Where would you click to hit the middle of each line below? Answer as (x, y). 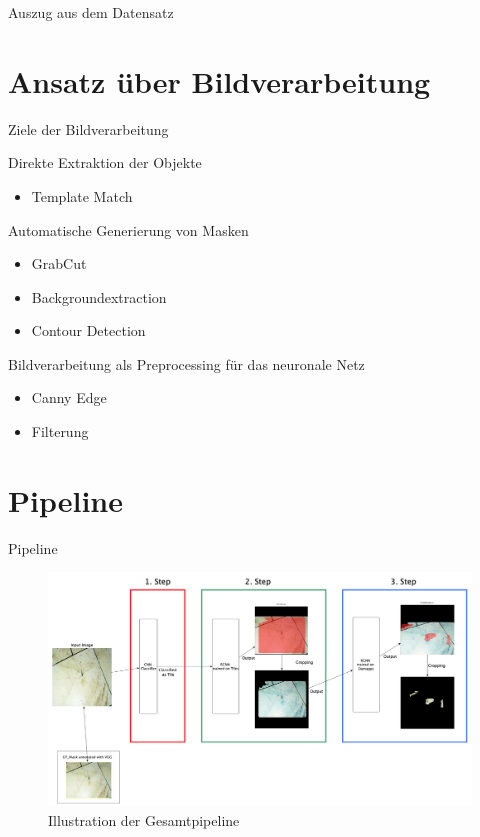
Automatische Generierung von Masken (128, 229)
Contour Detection (88, 330)
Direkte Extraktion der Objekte (105, 162)
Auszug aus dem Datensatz (91, 12)
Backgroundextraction (99, 296)
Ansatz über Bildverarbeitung (219, 80)
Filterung (60, 431)
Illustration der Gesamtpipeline (144, 819)
